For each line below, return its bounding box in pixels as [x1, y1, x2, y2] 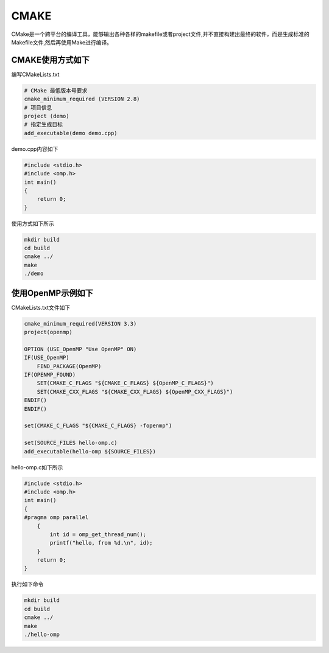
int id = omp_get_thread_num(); [49, 531, 146, 538]
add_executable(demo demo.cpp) [24, 130, 118, 136]
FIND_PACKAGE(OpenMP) [37, 363, 102, 369]
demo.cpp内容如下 [11, 145, 58, 152]
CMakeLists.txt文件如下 [11, 304, 70, 311]
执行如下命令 [11, 581, 44, 588]
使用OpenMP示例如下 [11, 288, 94, 298]
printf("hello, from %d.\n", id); [49, 539, 153, 546]
